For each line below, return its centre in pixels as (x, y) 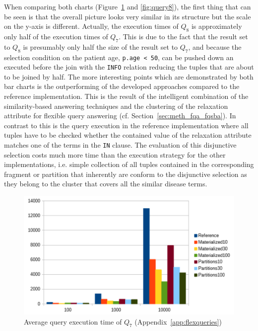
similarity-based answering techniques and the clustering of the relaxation (116, 106)
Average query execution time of (73, 321)
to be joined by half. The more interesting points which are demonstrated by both (129, 76)
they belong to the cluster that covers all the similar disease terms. (106, 184)
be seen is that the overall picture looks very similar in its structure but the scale (128, 16)
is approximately (217, 26)
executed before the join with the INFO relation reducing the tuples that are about (129, 67)
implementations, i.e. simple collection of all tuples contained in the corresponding (129, 164)
